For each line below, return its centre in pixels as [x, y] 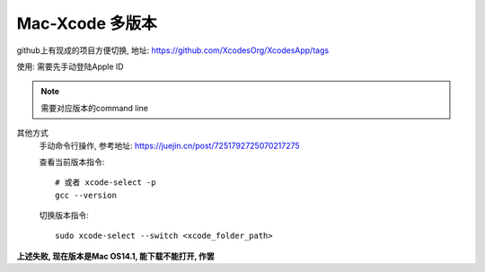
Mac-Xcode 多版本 [87, 23]
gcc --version [86, 195]
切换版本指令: [64, 215]
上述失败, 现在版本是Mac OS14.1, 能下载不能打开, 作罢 [115, 256]
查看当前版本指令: [72, 162]
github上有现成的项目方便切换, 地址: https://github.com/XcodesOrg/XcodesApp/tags [173, 50]
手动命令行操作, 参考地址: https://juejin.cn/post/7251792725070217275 [169, 145]
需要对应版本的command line [94, 108]
